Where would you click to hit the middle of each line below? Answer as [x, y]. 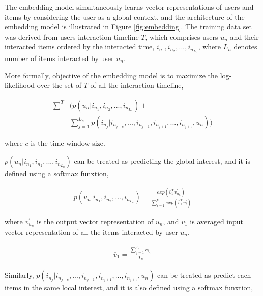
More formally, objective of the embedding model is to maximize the [111, 75]
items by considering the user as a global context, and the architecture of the [125, 17]
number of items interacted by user [59, 58]
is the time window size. [68, 143]
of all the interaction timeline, [137, 85]
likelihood [20, 85]
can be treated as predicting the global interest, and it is [162, 161]
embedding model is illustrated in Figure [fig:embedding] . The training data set [128, 27]
